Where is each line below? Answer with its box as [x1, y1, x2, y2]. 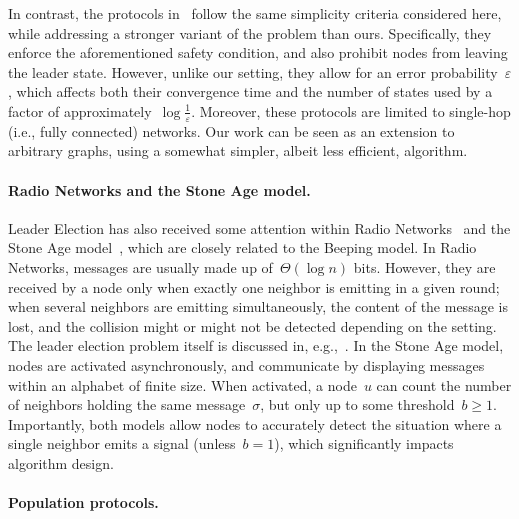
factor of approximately [8, 100, 152, 121]
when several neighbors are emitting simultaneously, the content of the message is [8, 296, 508, 317]
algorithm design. [8, 452, 114, 473]
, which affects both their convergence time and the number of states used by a [8, 81, 493, 102]
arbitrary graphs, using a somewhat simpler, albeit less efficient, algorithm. [8, 140, 468, 161]
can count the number [376, 374, 512, 395]
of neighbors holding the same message [8, 394, 246, 415]
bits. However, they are [353, 256, 496, 277]
